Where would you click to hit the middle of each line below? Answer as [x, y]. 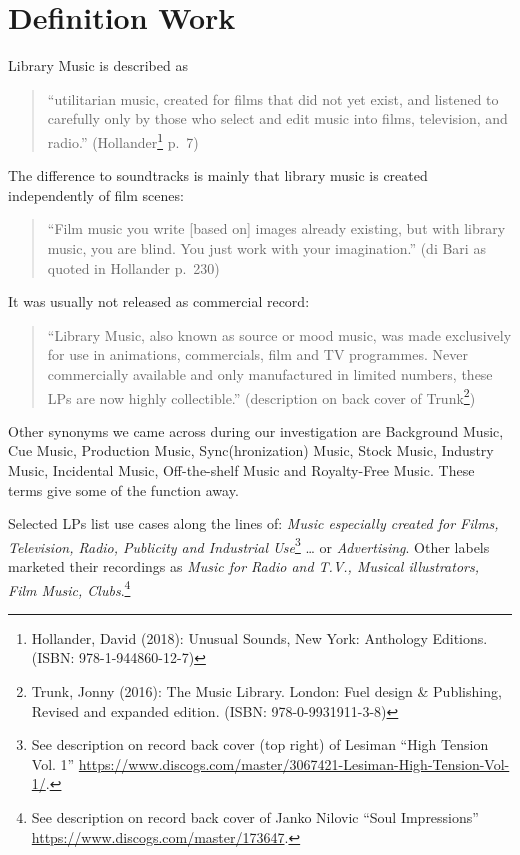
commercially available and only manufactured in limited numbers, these [270, 373]
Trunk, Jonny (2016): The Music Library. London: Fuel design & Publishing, [266, 691]
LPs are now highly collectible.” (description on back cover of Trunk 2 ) [261, 396]
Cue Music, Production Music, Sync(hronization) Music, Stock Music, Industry [251, 450]
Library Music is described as [98, 65]
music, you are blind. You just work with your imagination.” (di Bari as [266, 247]
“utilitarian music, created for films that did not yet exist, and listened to [273, 98]
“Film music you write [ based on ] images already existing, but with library [276, 228]
